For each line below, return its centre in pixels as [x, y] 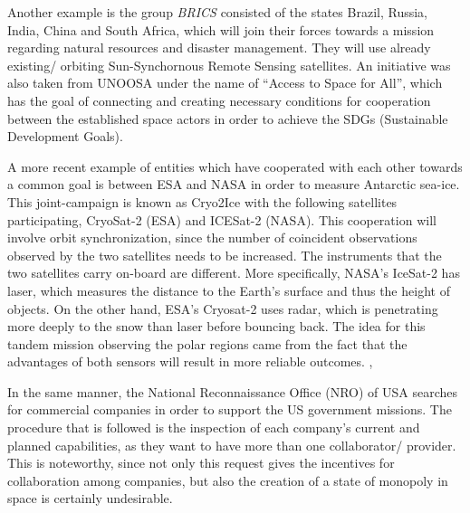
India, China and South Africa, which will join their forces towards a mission [221, 29]
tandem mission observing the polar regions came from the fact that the [207, 343]
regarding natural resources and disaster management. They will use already [219, 47]
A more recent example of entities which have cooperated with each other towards [235, 166]
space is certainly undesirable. [90, 498]
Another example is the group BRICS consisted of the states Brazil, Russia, [217, 12]
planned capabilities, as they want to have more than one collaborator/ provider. [232, 445]
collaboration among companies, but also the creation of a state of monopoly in [228, 480]
